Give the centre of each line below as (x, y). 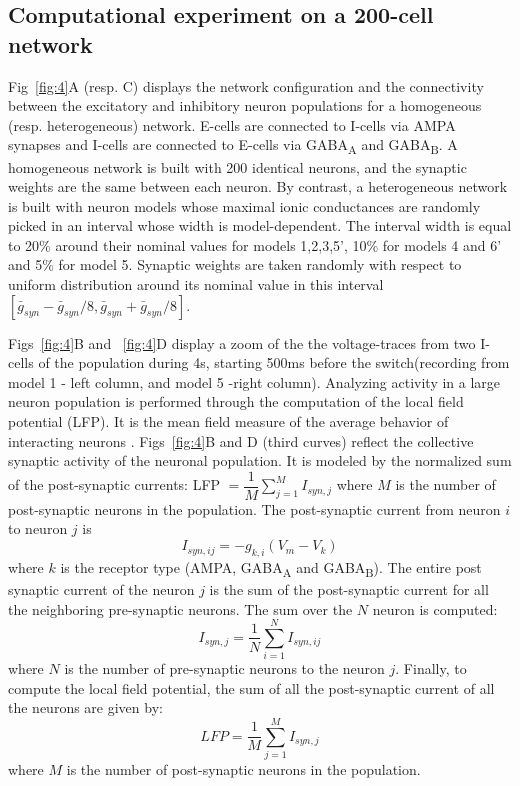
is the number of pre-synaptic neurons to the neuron (224, 668)
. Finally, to (431, 668)
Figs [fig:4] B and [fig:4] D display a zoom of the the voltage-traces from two (242, 342)
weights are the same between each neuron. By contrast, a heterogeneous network (258, 186)
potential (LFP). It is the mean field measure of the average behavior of (228, 421)
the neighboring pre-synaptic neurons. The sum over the (180, 608)
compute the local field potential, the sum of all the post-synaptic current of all (251, 687)
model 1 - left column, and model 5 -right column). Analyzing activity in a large (254, 381)
